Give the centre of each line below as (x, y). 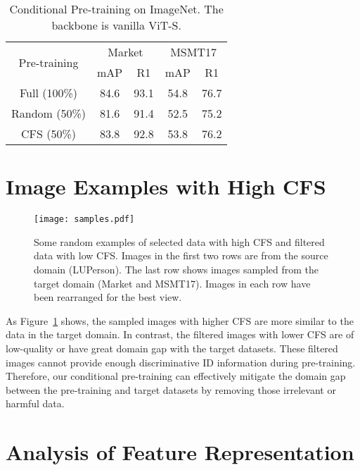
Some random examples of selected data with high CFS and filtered (179, 241)
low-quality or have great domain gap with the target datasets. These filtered (172, 348)
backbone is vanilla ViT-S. (116, 25)
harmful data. (35, 403)
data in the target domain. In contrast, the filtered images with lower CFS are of (180, 334)
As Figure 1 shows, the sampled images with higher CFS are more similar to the (180, 320)
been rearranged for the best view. (108, 297)
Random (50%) (49, 113)
